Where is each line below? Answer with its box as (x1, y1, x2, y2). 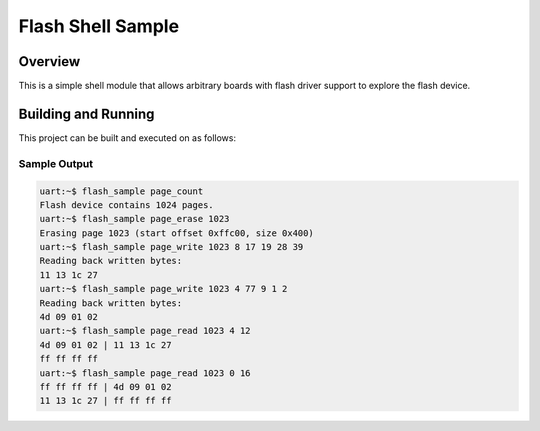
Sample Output (18, 156, 94, 170)
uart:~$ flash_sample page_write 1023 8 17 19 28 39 (39, 241, 304, 253)
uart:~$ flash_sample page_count (39, 185, 204, 197)
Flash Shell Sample (18, 15, 180, 37)
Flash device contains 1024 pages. (39, 199, 214, 210)
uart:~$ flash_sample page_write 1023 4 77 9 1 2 (39, 283, 288, 295)
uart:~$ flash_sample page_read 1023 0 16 (39, 367, 251, 379)
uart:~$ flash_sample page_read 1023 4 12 (39, 325, 251, 337)
